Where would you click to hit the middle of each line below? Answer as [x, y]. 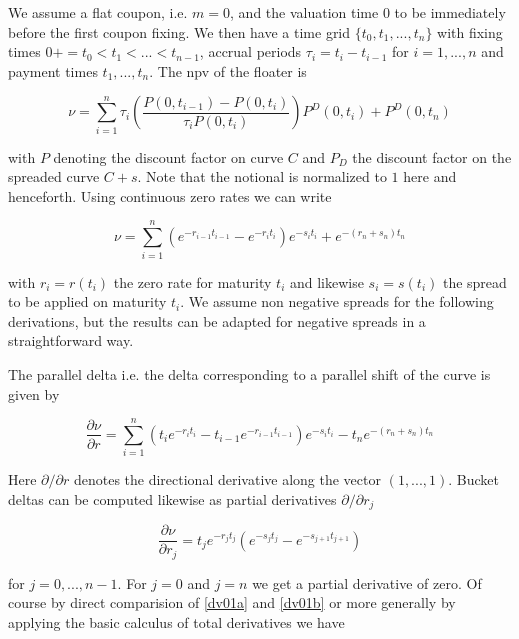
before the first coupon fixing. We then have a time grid [179, 31]
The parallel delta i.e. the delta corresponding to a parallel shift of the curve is [249, 373]
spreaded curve [54, 176]
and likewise [326, 281]
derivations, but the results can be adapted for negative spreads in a [217, 320]
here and [430, 176]
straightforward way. [71, 340]
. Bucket [474, 479]
